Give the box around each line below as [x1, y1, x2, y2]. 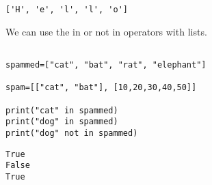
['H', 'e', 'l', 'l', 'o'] [5, 5, 128, 14]
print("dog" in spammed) [5, 117, 118, 127]
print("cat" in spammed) [5, 105, 118, 115]
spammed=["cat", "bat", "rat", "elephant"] [5, 59, 207, 70]
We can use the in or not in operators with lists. [5, 24, 207, 38]
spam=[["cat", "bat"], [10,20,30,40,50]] [5, 83, 197, 93]
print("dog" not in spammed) [5, 128, 138, 138]
